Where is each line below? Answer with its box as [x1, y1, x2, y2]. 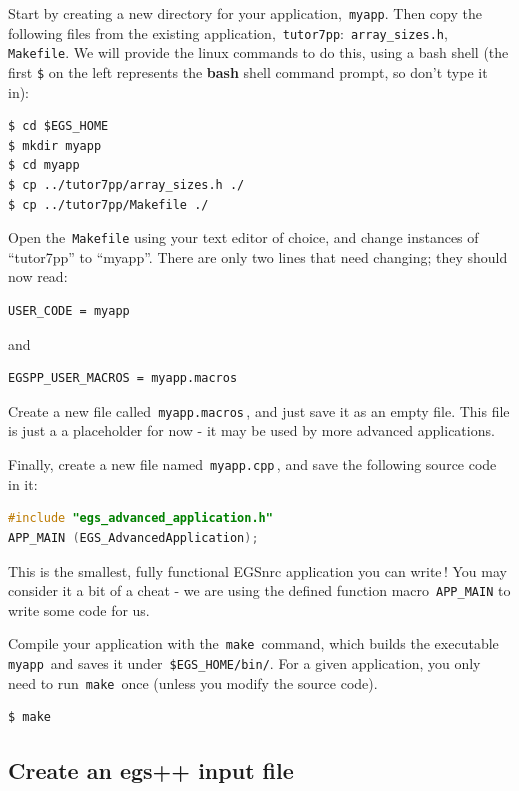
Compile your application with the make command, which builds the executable [8, 633, 499, 654]
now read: [8, 266, 68, 287]
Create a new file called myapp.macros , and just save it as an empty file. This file [8, 400, 510, 421]
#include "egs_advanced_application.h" [8, 511, 273, 526]
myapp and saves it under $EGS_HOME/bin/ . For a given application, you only [8, 653, 481, 673]
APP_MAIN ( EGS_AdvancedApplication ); [8, 530, 259, 545]
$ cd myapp [8, 158, 80, 173]
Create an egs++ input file [8, 755, 294, 786]
